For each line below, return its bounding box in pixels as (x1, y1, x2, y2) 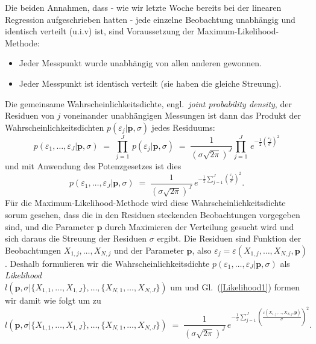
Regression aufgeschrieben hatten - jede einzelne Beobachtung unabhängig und (5, 13, 295, 25)
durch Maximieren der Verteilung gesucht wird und (105, 220, 294, 233)
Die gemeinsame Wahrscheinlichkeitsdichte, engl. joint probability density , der (5, 97, 292, 110)
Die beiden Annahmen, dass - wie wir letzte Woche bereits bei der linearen (5, 1, 282, 13)
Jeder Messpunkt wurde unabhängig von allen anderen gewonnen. (19, 57, 262, 69)
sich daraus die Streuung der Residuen (5, 232, 147, 245)
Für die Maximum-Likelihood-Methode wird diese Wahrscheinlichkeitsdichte (5, 196, 286, 209)
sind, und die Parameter (5, 220, 94, 233)
